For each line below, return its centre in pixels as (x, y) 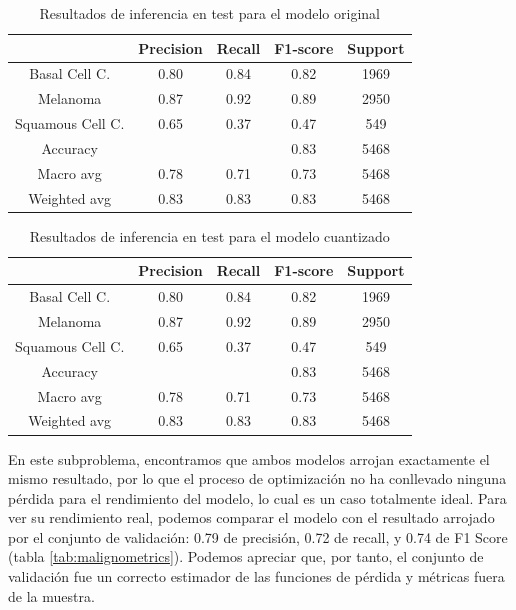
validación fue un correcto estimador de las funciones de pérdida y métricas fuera (256, 576)
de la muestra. (51, 595)
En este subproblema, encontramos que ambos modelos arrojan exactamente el (249, 458)
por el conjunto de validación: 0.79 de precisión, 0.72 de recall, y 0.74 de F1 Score (258, 536)
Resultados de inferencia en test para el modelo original (209, 13)
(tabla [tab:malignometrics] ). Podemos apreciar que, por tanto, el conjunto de (246, 556)
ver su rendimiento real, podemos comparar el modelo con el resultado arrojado (251, 517)
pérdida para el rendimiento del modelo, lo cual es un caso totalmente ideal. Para (257, 497)
